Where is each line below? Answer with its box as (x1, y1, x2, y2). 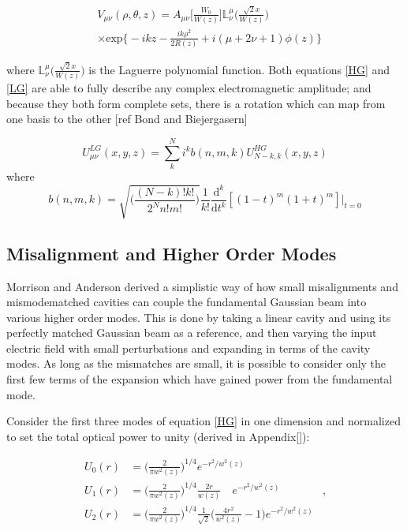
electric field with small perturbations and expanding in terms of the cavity (6, 339, 371, 356)
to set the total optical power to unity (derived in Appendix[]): (6, 428, 310, 444)
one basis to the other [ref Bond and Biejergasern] (6, 110, 248, 127)
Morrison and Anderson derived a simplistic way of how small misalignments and (6, 278, 398, 294)
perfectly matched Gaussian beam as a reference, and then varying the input (6, 324, 377, 341)
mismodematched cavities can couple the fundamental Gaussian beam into (6, 294, 367, 310)
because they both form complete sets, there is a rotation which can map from (6, 95, 386, 111)
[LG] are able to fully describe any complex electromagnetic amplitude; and (6, 80, 372, 96)
